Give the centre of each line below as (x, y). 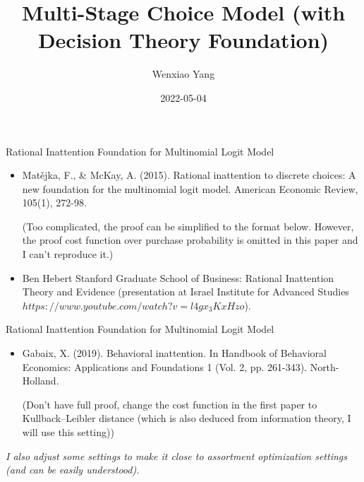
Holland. (41, 381)
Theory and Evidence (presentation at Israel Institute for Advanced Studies (186, 292)
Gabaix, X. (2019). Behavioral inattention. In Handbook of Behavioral (174, 353)
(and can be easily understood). (73, 470)
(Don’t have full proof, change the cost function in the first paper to (170, 404)
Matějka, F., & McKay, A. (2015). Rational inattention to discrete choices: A (189, 175)
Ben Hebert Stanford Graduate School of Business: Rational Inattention (178, 277)
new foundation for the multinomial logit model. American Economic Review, (190, 188)
